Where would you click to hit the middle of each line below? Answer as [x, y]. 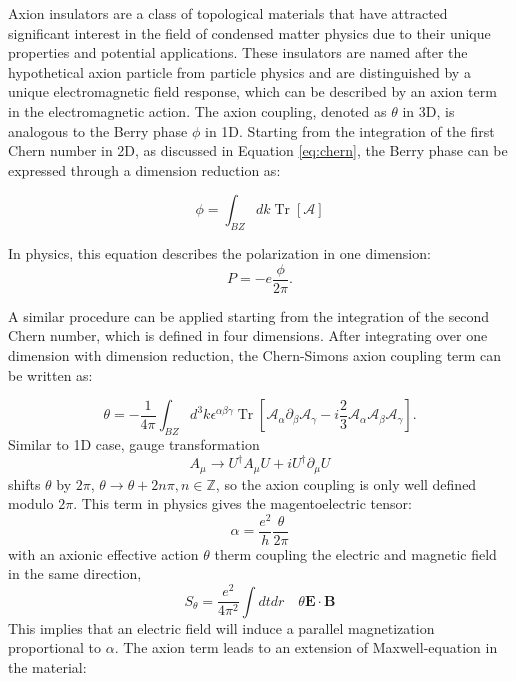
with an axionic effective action [103, 553]
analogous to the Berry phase [98, 130]
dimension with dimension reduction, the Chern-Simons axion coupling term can [255, 354]
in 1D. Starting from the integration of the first [350, 130]
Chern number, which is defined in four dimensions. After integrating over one [248, 335]
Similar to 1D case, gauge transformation [134, 443]
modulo [31, 503]
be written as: [50, 374]
